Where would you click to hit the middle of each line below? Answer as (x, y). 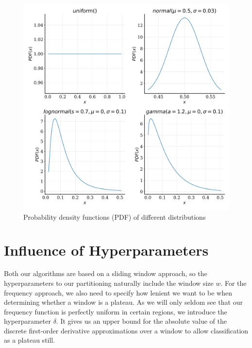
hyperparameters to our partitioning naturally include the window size (109, 283)
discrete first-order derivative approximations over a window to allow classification (126, 330)
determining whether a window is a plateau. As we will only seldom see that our (123, 302)
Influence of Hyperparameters (106, 250)
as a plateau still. (30, 340)
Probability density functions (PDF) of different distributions (115, 217)
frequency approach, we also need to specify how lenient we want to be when (118, 292)
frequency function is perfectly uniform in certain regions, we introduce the (116, 311)
